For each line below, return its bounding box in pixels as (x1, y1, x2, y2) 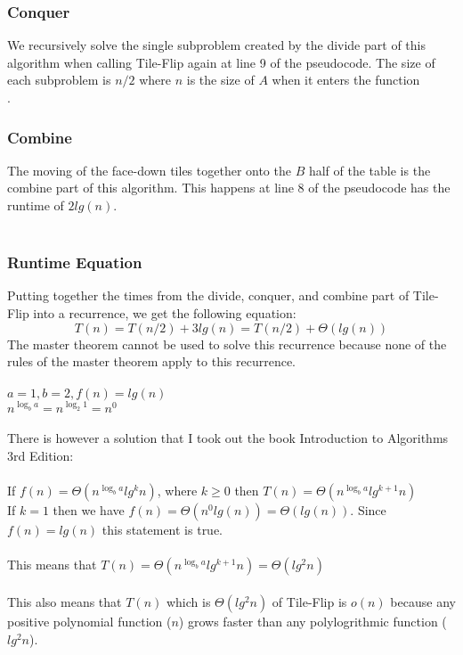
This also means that (7, 592, 122, 610)
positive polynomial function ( (7, 611, 172, 630)
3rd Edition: (7, 446, 74, 465)
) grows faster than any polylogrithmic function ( (178, 611, 447, 630)
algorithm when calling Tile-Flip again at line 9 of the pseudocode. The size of (7, 53, 435, 71)
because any (390, 592, 456, 610)
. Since (350, 501, 386, 520)
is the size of (186, 70, 255, 89)
